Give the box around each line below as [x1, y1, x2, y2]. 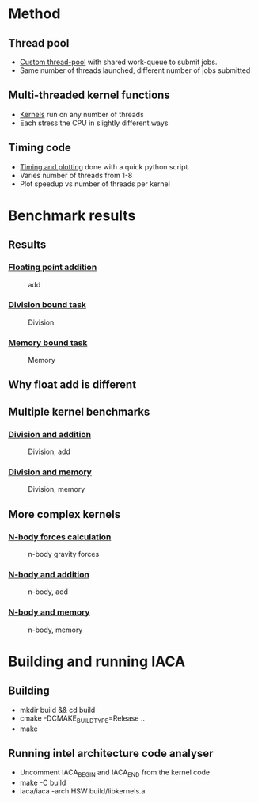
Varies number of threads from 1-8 [19, 170, 133, 180]
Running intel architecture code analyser [8, 746, 214, 760]
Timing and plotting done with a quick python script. [19, 162, 190, 171]
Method [8, 5, 61, 23]
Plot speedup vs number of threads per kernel [19, 179, 170, 188]
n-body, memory [28, 625, 83, 634]
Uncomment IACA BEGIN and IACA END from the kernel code [19, 767, 211, 779]
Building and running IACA [8, 653, 186, 670]
